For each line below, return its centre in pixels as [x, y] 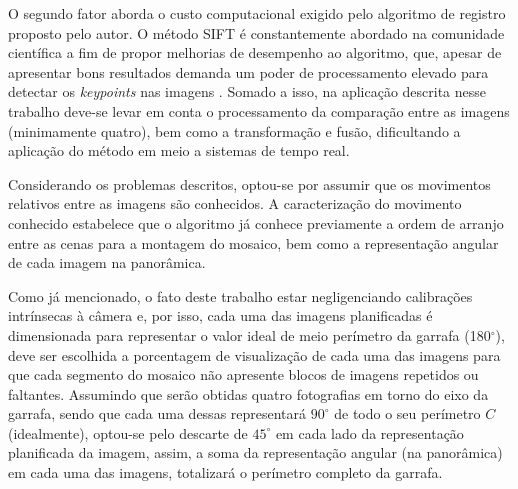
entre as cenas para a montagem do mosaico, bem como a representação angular [253, 242]
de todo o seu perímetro [407, 413]
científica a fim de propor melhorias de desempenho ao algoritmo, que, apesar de [255, 52]
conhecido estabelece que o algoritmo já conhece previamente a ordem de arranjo [256, 222]
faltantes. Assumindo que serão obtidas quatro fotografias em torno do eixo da [248, 393]
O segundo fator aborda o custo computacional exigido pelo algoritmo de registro [257, 13]
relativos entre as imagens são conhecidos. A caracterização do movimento [235, 203]
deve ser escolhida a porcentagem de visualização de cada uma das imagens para [254, 354]
